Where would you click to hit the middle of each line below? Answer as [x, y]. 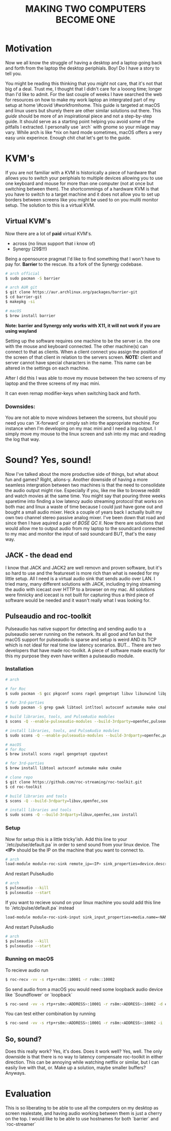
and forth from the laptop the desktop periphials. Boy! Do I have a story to [82, 68]
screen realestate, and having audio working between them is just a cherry [84, 1113]
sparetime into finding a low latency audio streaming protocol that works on [84, 501]
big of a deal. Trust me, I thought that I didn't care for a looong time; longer [84, 89]
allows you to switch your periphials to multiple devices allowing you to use [84, 178]
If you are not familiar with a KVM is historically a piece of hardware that [81, 172]
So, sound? [23, 1039]
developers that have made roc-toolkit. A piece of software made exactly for [85, 650]
